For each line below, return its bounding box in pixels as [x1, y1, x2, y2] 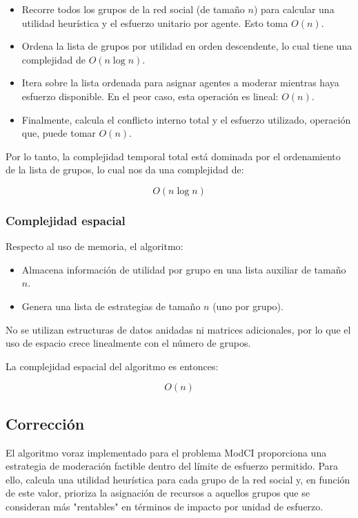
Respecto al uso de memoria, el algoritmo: [6, 239, 183, 253]
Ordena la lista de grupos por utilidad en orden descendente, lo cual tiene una [21, 39, 352, 53]
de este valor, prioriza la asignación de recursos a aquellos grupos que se [6, 486, 310, 500]
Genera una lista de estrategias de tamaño [21, 298, 201, 313]
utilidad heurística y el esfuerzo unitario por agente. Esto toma [21, 15, 288, 30]
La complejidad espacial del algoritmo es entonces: [6, 358, 219, 373]
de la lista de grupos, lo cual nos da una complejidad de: [6, 162, 244, 177]
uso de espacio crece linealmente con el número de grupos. [6, 336, 251, 350]
